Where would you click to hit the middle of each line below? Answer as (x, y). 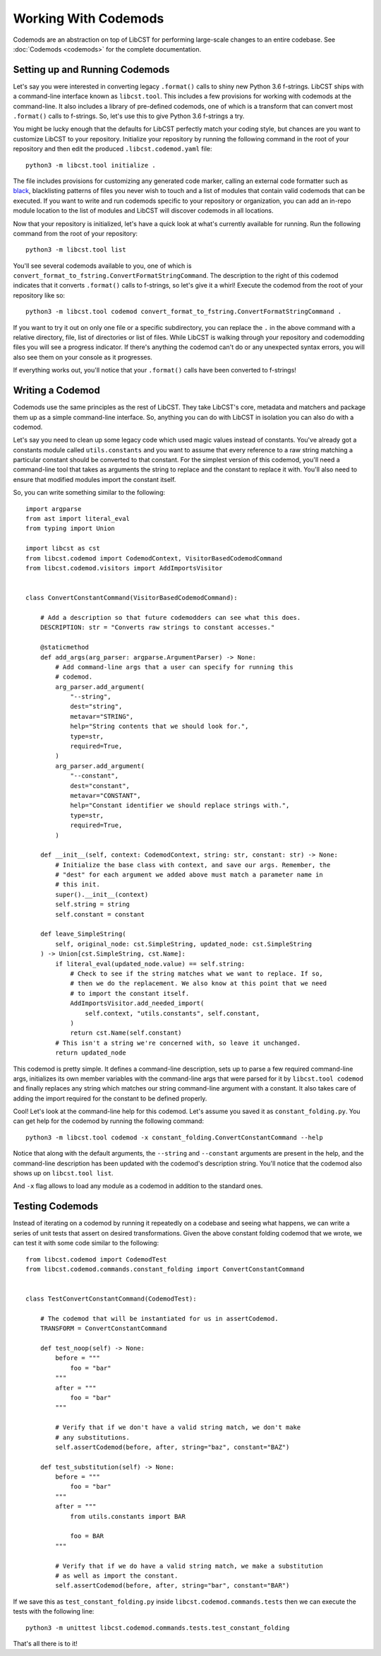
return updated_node (91, 1053)
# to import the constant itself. (130, 993)
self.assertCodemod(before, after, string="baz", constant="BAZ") (173, 1447)
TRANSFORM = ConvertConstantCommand (103, 1328)
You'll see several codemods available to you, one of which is (102, 266)
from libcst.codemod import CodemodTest (96, 1259)
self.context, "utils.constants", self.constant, (173, 1013)
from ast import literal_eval (78, 519)
